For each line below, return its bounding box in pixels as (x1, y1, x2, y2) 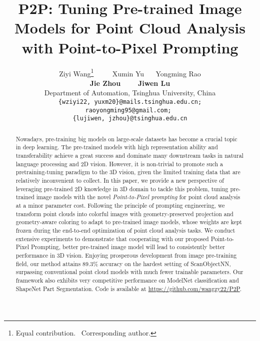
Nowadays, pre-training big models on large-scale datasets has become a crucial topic (15, 134, 237, 143)
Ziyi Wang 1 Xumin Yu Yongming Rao (59, 66, 201, 78)
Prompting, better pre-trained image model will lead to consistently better (31, 243, 225, 251)
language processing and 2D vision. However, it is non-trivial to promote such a (15, 159, 223, 168)
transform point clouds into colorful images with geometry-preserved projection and (15, 209, 233, 218)
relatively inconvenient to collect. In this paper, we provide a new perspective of (15, 176, 224, 184)
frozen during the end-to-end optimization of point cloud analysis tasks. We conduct (15, 226, 235, 234)
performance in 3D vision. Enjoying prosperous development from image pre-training (15, 251, 237, 259)
